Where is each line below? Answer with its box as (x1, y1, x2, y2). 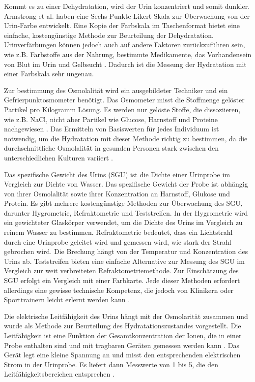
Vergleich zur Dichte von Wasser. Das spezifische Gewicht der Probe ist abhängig (4, 179, 248, 189)
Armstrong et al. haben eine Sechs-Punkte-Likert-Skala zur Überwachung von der (4, 10, 250, 21)
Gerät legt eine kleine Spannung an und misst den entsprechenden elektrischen (4, 350, 241, 360)
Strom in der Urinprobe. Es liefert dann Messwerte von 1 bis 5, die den (4, 359, 218, 369)
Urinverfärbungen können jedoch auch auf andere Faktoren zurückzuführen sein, (4, 39, 245, 50)
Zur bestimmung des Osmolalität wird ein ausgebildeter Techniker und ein (4, 85, 228, 95)
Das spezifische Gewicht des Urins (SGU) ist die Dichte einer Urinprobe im (4, 169, 230, 179)
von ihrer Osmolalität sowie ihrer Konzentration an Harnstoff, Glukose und (4, 188, 230, 198)
